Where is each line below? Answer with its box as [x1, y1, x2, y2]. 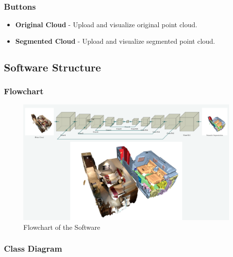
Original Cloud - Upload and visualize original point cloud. [15, 19, 198, 30]
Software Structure [4, 59, 101, 74]
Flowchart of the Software [23, 222, 100, 232]
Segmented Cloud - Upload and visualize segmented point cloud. [15, 35, 215, 46]
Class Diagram [4, 242, 62, 255]
